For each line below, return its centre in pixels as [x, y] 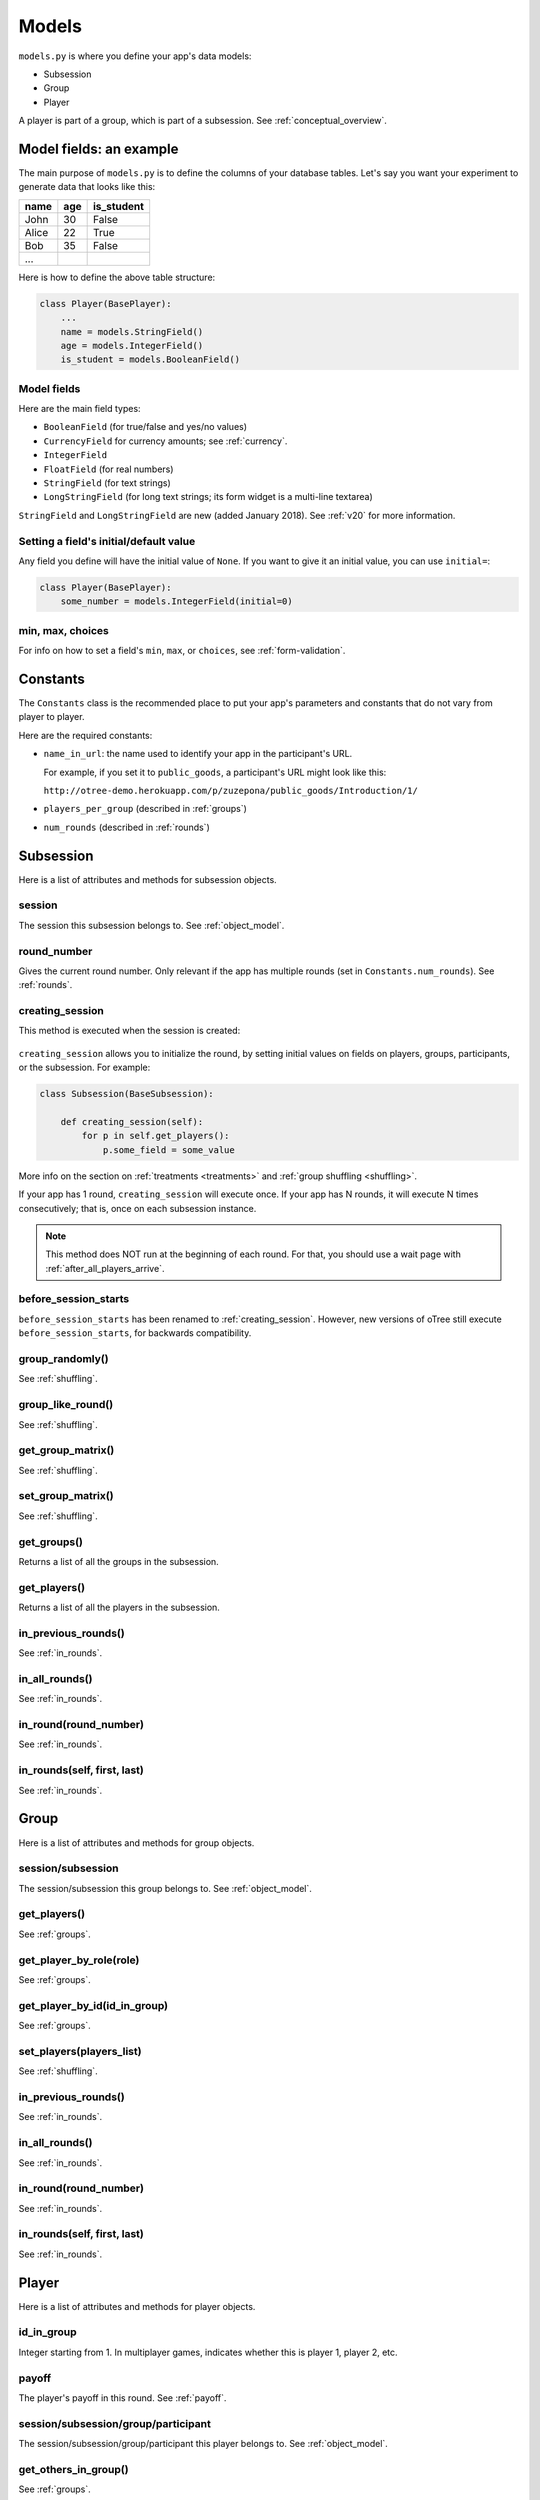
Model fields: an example [98, 148]
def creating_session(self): [132, 1121]
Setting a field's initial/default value [107, 541]
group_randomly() [63, 1358]
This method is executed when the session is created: [129, 1031]
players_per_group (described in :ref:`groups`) [145, 809]
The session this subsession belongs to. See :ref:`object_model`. [151, 925]
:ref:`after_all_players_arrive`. [105, 1268]
